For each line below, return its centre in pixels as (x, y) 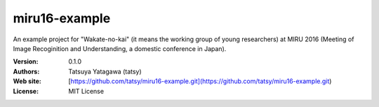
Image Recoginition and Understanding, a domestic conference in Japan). (120, 48)
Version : (26, 62)
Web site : (27, 81)
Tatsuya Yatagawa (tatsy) (105, 71)
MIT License (86, 91)
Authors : (26, 71)
